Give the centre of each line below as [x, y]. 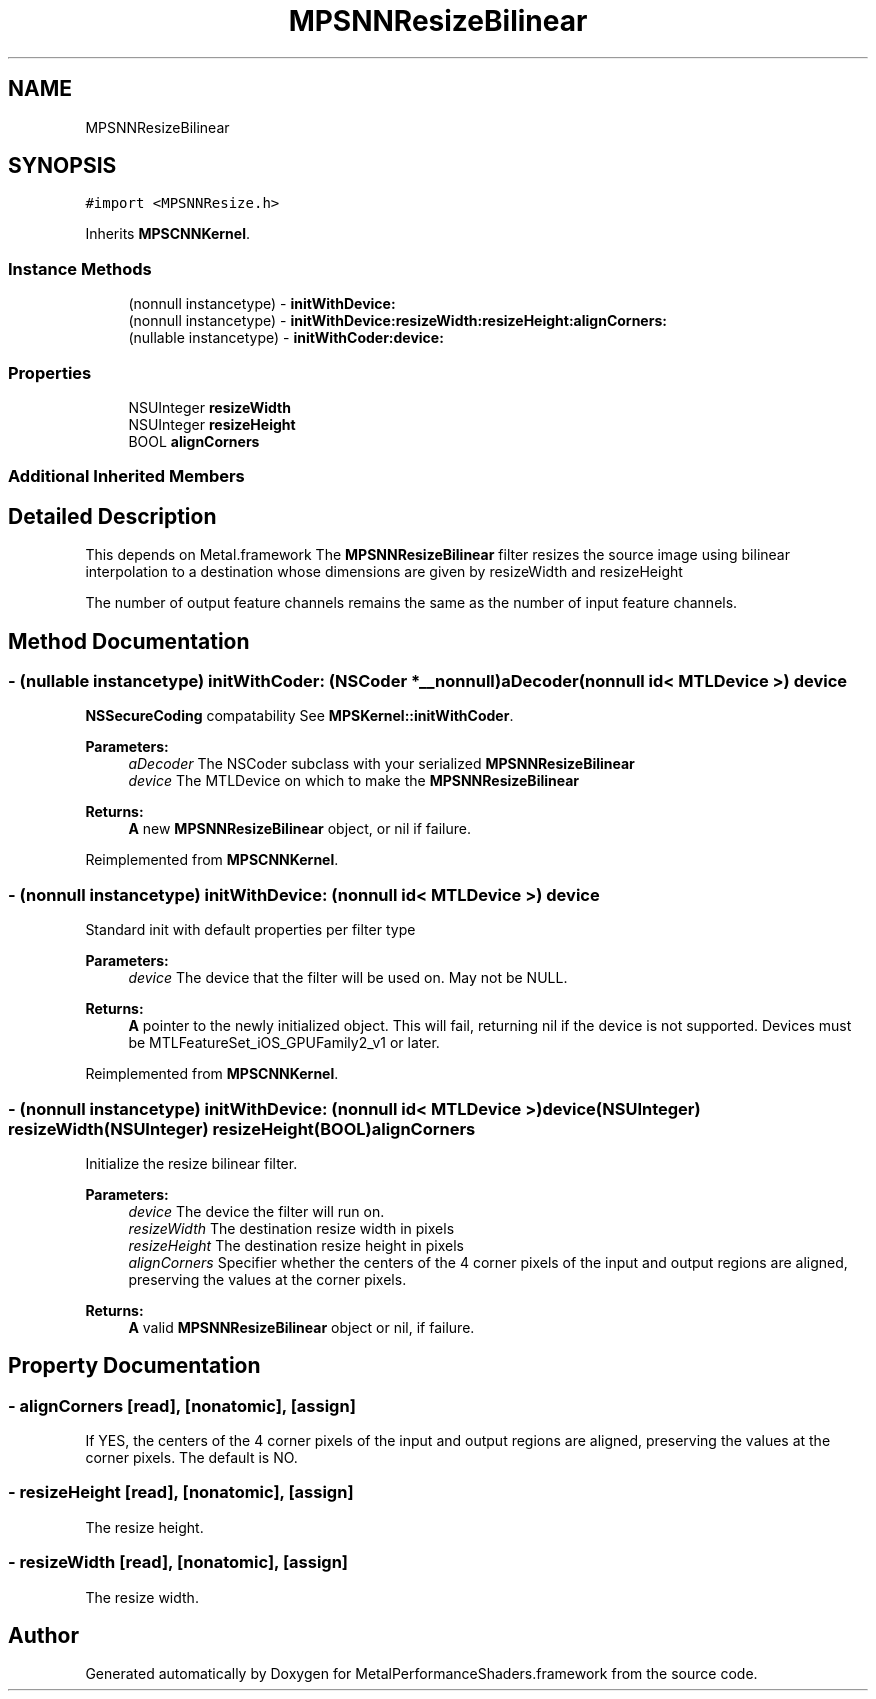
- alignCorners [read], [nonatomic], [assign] [182, 1405]
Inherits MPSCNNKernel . [167, 234]
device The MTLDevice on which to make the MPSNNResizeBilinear [354, 781]
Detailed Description [112, 516]
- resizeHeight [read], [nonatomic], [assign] [181, 1492]
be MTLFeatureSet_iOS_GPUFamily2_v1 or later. [284, 1043]
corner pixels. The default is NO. [191, 1458]
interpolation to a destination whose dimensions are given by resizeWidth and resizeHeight [384, 572]
